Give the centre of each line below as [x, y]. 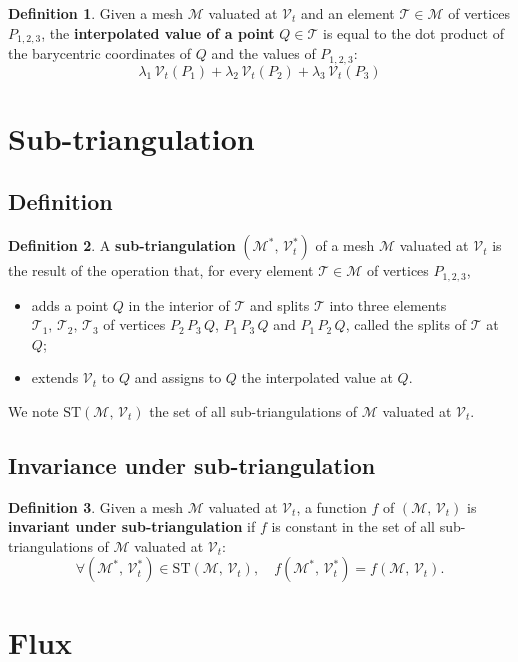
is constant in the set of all [353, 526]
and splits [279, 304]
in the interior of [179, 304]
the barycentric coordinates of [99, 53]
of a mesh [345, 245]
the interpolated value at [317, 377]
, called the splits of [405, 324]
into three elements [388, 304]
